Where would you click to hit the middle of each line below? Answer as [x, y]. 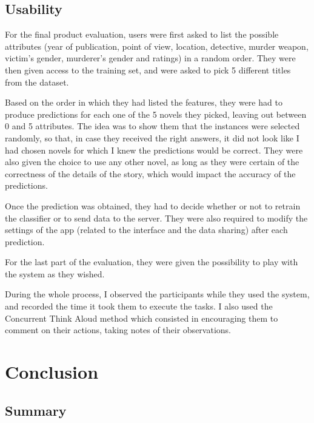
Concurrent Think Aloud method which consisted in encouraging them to [142, 318]
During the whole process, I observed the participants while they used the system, [157, 294]
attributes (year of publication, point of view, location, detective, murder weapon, [157, 46]
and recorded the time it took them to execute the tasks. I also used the [139, 306]
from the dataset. [37, 82]
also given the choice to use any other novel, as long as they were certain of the [152, 162]
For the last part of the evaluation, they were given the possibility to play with [152, 262]
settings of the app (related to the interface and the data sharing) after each [146, 230]
